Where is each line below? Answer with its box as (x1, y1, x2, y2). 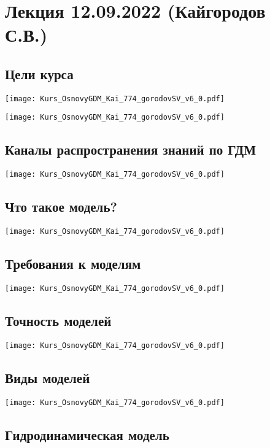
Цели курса (5, 64, 74, 83)
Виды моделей (5, 368, 90, 387)
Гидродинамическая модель (5, 425, 169, 444)
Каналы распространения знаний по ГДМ (5, 140, 256, 159)
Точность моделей (5, 311, 112, 330)
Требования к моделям (5, 254, 141, 273)
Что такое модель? (5, 197, 117, 216)
